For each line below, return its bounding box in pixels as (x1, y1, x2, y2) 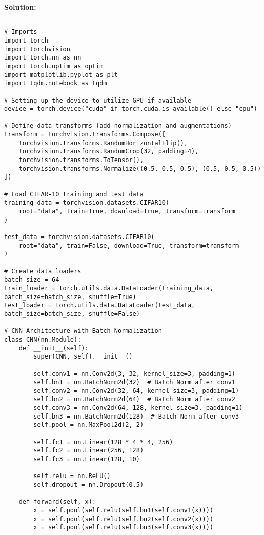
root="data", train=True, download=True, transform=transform (18, 208, 236, 215)
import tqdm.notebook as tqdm (4, 80, 107, 87)
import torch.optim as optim (4, 62, 104, 70)
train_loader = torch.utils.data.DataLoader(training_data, (4, 284, 214, 292)
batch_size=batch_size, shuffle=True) (4, 293, 136, 301)
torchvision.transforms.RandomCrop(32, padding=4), (18, 148, 199, 155)
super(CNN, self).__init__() (33, 353, 133, 361)
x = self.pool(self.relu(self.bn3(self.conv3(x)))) (33, 524, 214, 531)
